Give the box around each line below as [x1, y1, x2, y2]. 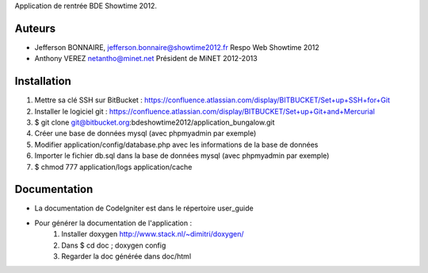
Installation [14, 75, 71, 88]
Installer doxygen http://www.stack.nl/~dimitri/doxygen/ [61, 229, 245, 239]
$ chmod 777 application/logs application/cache [34, 162, 193, 171]
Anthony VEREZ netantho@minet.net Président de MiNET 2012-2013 [34, 54, 258, 63]
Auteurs [14, 21, 56, 35]
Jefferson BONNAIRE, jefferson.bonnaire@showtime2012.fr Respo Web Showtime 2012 [34, 42, 320, 52]
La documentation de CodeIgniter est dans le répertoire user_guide [34, 203, 254, 213]
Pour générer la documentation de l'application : [34, 218, 193, 228]
